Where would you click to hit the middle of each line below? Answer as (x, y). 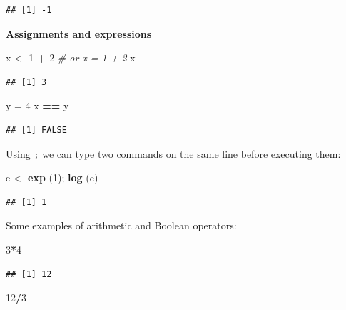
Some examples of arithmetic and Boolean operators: (121, 225)
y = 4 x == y (37, 105)
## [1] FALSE (36, 130)
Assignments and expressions (79, 33)
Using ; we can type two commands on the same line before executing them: (173, 153)
